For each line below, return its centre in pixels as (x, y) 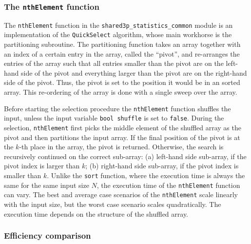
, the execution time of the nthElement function (168, 185)
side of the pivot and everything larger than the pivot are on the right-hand (134, 72)
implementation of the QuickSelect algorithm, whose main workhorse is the (118, 34)
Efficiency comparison (48, 235)
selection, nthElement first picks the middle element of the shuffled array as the (123, 127)
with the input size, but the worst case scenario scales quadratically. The (113, 204)
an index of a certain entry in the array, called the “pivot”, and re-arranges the (122, 53)
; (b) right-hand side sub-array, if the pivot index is (162, 166)
